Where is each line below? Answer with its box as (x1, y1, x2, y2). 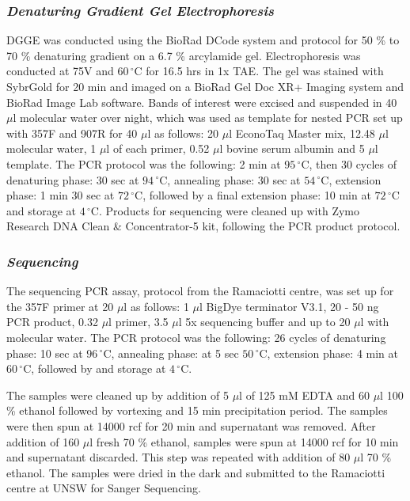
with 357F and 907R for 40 (6, 124, 138, 141)
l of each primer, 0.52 (106, 140, 210, 157)
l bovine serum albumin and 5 (219, 140, 365, 157)
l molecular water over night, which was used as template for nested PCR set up (13, 109, 403, 126)
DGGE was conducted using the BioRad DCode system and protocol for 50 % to (6, 32, 400, 48)
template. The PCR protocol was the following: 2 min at (6, 155, 281, 172)
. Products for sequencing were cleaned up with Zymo (98, 202, 360, 218)
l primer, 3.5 (108, 313, 169, 330)
